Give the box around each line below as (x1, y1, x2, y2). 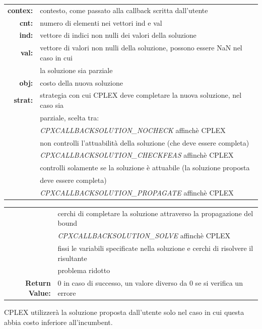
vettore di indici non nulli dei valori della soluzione (40, 30, 196, 40)
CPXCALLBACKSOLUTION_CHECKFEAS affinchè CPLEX (40, 150, 234, 160)
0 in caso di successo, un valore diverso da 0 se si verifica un (57, 278, 243, 288)
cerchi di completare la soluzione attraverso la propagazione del (57, 208, 253, 218)
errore (57, 287, 76, 298)
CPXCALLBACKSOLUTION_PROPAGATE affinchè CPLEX (40, 187, 234, 198)
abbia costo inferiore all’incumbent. (4, 316, 113, 327)
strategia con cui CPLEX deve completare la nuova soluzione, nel (40, 90, 242, 100)
